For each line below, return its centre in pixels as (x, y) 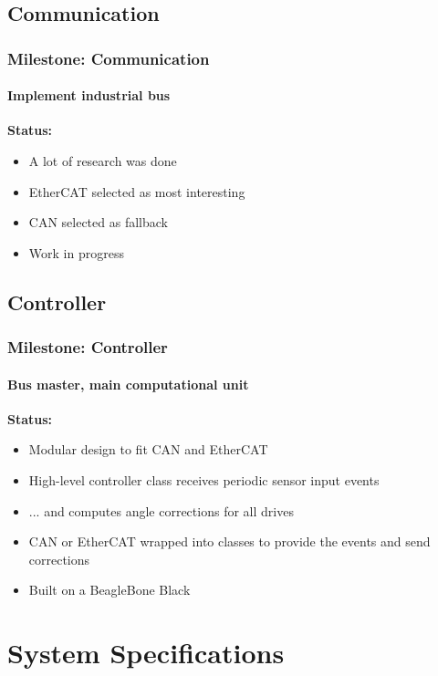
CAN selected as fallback (98, 222)
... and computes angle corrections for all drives (161, 510)
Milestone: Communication (109, 58)
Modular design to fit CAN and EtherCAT (148, 449)
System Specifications (146, 653)
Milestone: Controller (88, 347)
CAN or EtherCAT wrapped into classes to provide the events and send (229, 541)
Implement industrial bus (89, 95)
